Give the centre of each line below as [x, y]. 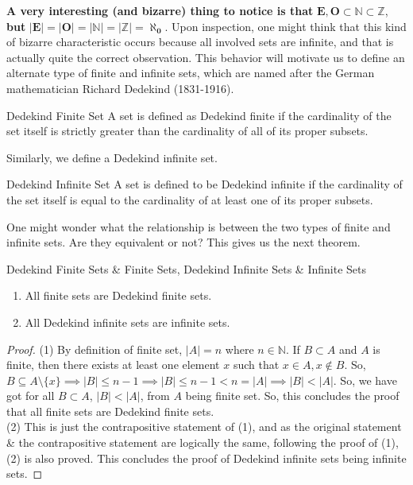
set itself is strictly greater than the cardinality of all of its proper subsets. [187, 131]
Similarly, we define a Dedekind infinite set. [112, 157]
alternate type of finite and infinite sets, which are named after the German [191, 73]
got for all [31, 396]
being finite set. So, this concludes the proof [292, 396]
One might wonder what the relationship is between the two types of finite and [199, 226]
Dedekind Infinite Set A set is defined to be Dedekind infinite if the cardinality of [205, 184]
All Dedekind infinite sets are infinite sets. [127, 322]
